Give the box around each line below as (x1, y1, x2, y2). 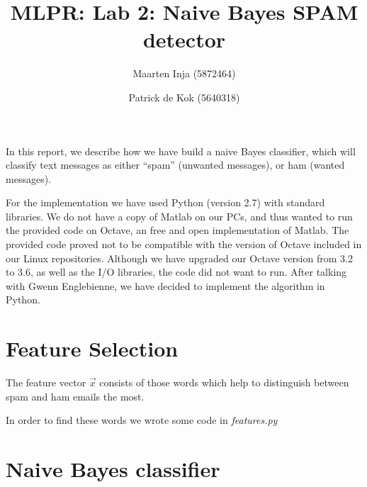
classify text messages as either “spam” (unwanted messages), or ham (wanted (6, 157, 345, 172)
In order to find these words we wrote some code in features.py (6, 413, 278, 427)
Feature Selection (6, 334, 179, 363)
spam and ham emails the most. (6, 388, 145, 403)
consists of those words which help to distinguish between (99, 375, 349, 390)
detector (142, 25, 226, 54)
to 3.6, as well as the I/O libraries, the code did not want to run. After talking (6, 264, 347, 279)
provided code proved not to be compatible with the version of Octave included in (6, 237, 362, 252)
